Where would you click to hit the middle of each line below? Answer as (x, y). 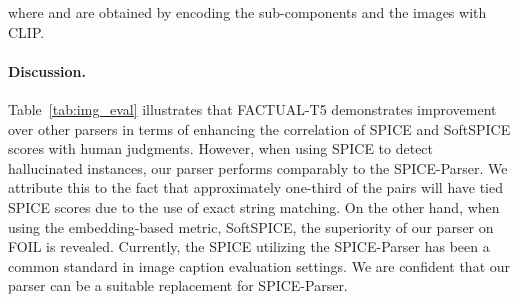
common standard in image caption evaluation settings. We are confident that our (259, 265)
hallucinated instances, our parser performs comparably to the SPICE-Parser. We (258, 167)
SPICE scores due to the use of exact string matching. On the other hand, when (254, 206)
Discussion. (47, 70)
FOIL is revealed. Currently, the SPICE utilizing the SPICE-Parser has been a (249, 246)
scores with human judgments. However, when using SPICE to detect (221, 148)
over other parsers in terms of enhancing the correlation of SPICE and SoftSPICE (259, 128)
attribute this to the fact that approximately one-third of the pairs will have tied (256, 187)
